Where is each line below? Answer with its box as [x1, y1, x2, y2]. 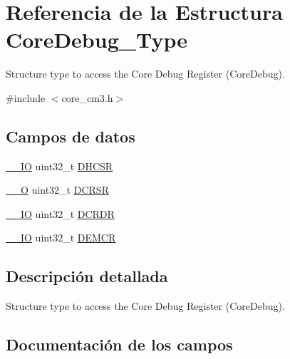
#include [6, 90, 46, 105]
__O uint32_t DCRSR [6, 182, 109, 197]
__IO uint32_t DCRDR [6, 206, 115, 221]
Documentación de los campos [6, 333, 233, 355]
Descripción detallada [6, 265, 168, 287]
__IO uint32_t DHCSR [6, 158, 113, 173]
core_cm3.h [61, 90, 113, 105]
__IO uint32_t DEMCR [6, 230, 116, 245]
